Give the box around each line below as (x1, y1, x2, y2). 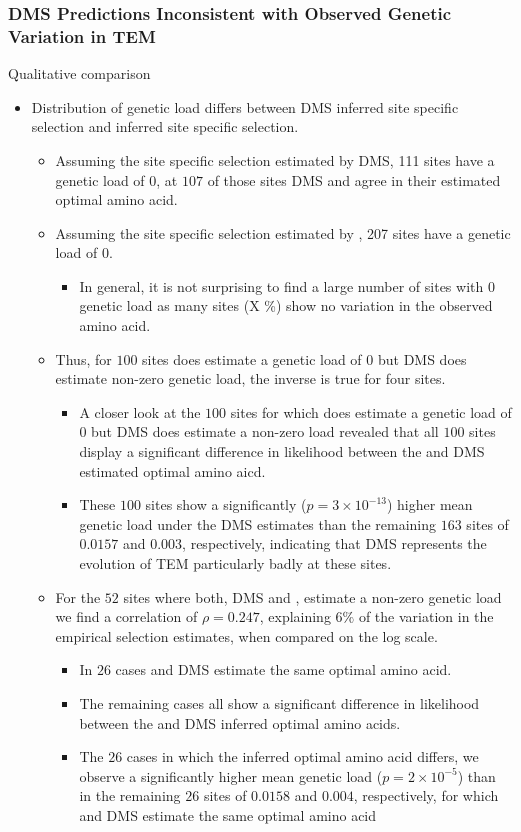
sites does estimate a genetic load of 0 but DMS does (142, 348, 467, 369)
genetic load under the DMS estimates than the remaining (79, 513, 437, 534)
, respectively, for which (353, 785, 499, 806)
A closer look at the (79, 401, 201, 422)
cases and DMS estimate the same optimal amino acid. (115, 659, 452, 680)
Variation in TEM (8, 23, 156, 48)
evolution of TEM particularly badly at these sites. (79, 553, 392, 574)
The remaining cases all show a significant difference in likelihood (79, 692, 480, 713)
